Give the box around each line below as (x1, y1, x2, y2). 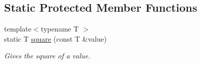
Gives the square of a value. (4, 50, 91, 61)
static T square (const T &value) (4, 33, 107, 44)
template (4, 23, 32, 34)
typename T (41, 23, 79, 34)
